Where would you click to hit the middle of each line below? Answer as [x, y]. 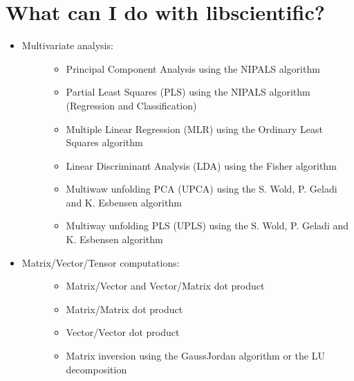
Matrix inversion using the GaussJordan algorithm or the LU [195, 356]
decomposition [96, 369]
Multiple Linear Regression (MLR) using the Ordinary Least [194, 129]
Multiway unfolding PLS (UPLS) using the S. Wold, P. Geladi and [207, 225]
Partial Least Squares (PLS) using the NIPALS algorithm [188, 92]
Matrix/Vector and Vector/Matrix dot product [165, 286]
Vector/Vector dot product [123, 332]
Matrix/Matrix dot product [124, 309]
